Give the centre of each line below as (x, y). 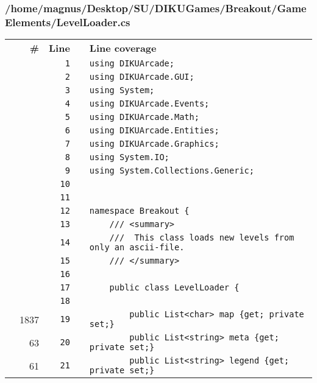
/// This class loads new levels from (202, 238)
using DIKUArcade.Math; (144, 117)
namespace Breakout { (139, 211)
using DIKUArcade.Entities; (154, 131)
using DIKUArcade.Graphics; (154, 144)
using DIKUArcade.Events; (149, 104)
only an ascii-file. (137, 248)
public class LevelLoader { (174, 288)
